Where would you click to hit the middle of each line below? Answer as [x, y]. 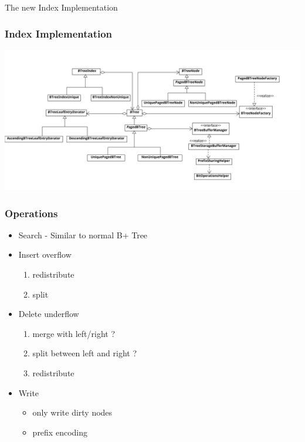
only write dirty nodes [72, 412]
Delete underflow [49, 314]
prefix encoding [60, 432]
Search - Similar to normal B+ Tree [83, 235]
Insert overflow [45, 254]
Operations [31, 213]
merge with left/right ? [74, 333]
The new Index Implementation [61, 7]
